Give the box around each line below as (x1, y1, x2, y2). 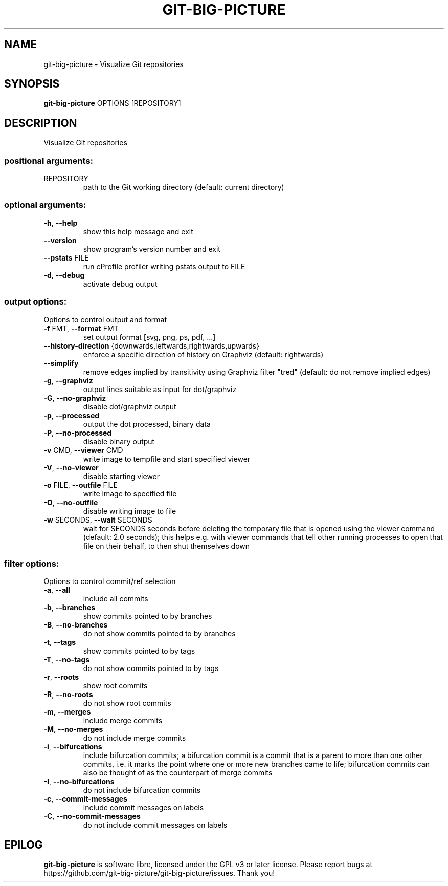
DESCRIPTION (4, 116, 77, 129)
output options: (4, 296, 67, 307)
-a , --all (43, 586, 70, 595)
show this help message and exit (83, 227, 193, 236)
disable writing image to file (83, 506, 176, 515)
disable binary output (83, 437, 155, 446)
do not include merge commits (83, 733, 186, 743)
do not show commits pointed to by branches (83, 629, 236, 638)
